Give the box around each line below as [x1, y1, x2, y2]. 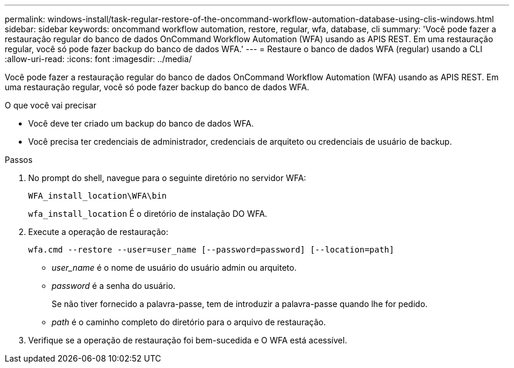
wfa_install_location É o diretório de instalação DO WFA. [28, 209, 268, 219]
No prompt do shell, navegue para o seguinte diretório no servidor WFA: [28, 173, 306, 183]
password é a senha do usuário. [52, 281, 175, 291]
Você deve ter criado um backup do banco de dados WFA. [28, 118, 254, 128]
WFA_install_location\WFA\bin [28, 191, 167, 200]
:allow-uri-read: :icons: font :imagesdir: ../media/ [5, 54, 192, 64]
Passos [5, 155, 33, 165]
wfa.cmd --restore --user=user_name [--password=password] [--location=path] [28, 245, 394, 254]
